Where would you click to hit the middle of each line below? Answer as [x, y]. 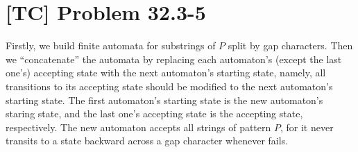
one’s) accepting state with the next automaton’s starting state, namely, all [166, 73]
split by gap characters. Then [290, 45]
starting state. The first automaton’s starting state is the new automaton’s [164, 100]
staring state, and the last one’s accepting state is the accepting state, [154, 113]
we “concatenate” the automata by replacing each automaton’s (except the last [174, 59]
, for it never [307, 127]
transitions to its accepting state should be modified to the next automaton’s [169, 86]
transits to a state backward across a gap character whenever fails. [147, 141]
